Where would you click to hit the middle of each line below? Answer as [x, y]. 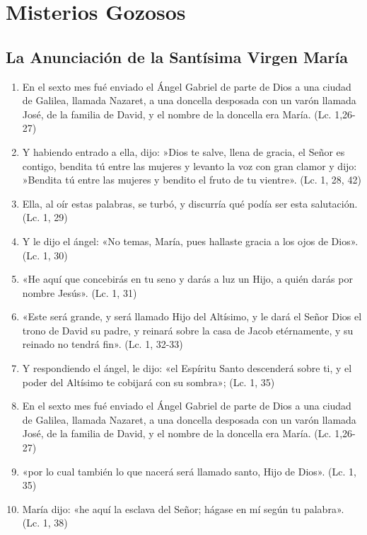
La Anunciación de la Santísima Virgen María [177, 56]
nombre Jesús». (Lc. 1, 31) [80, 292]
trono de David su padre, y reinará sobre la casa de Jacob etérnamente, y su [188, 330]
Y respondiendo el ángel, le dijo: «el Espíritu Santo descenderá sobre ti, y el [187, 368]
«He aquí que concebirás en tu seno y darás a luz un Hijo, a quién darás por [187, 279]
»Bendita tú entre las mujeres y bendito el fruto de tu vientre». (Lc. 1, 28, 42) [192, 180]
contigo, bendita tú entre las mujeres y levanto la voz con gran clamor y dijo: [190, 165]
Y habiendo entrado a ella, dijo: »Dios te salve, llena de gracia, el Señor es [183, 151]
